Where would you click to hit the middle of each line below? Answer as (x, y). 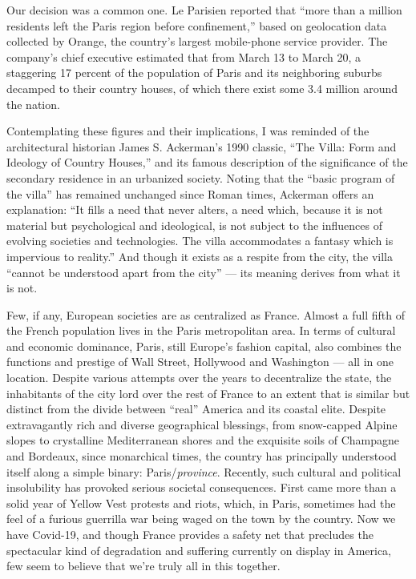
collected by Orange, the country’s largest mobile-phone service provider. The (197, 41)
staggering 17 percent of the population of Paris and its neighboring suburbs (194, 72)
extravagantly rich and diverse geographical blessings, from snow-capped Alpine (202, 424)
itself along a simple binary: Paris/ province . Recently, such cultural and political (204, 471)
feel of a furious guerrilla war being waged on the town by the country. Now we (201, 519)
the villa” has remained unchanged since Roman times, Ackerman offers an (190, 193)
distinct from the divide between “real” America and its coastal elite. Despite (196, 409)
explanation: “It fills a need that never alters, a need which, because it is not (195, 209)
